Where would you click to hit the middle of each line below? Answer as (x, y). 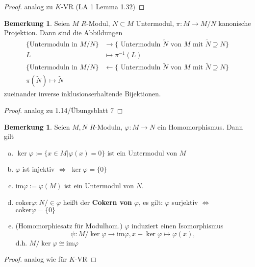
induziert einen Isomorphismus (178, 226)
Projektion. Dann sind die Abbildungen (63, 33)
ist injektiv (38, 169)
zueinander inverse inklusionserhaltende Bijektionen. (82, 94)
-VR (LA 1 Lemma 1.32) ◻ (103, 6)
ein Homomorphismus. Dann (200, 126)
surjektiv (185, 202)
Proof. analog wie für (36, 259)
